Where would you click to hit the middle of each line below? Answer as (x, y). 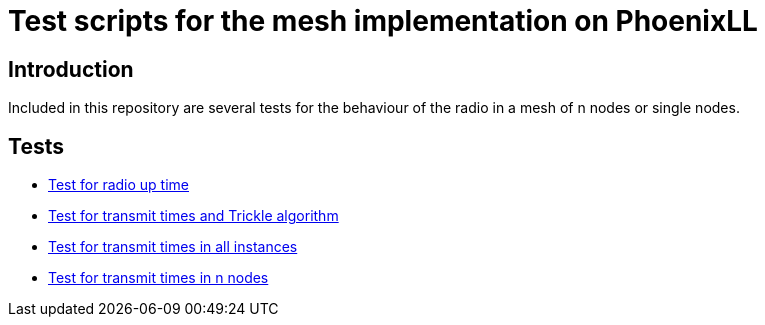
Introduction (71, 69)
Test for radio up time (118, 185)
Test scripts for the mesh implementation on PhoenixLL (383, 21)
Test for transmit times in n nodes (158, 278)
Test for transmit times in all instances (173, 247)
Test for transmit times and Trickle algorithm (193, 216)
